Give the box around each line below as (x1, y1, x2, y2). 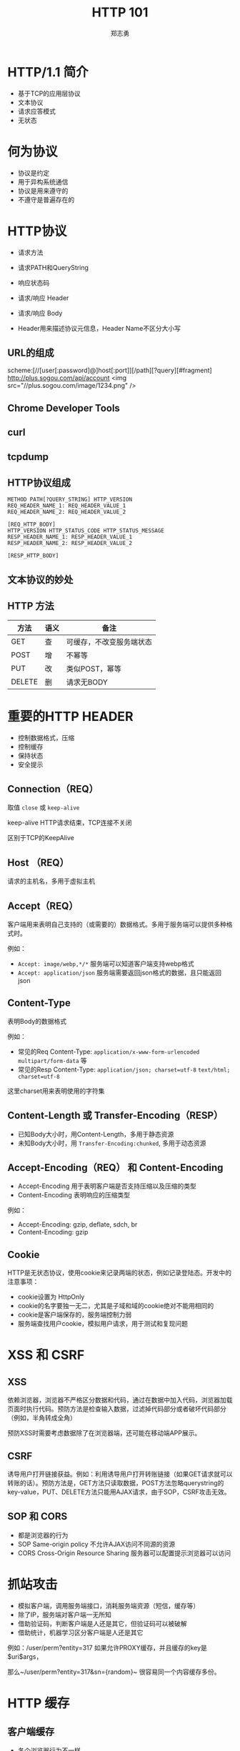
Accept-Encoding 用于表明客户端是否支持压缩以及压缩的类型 (17, 1182, 196, 1190)
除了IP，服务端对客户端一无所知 (17, 1610, 112, 1619)
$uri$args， (7, 1652, 43, 1661)
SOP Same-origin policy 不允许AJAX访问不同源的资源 (17, 1540, 176, 1548)
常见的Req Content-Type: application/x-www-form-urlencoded (17, 1047, 200, 1056)
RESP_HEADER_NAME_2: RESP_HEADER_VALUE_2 (7, 540, 133, 547)
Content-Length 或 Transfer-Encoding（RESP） (7, 1109, 224, 1122)
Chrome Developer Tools (7, 401, 120, 414)
